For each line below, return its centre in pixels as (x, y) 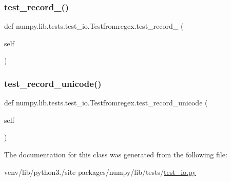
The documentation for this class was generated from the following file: (116, 154)
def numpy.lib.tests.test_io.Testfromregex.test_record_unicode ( (106, 103)
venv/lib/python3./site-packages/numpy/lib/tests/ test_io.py (100, 171)
